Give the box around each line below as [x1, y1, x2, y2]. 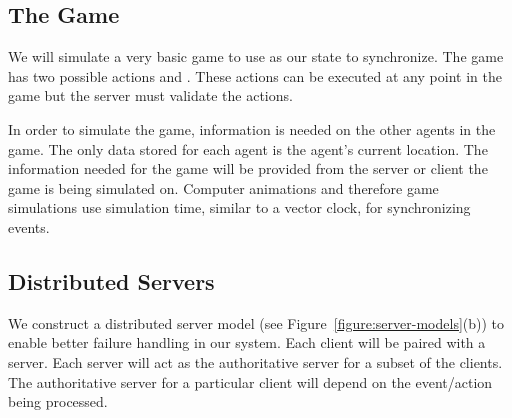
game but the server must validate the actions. [8, 85, 293, 106]
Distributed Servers [8, 265, 215, 296]
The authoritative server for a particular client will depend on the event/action [8, 371, 493, 392]
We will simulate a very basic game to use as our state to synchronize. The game [8, 46, 504, 67]
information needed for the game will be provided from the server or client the [8, 158, 488, 179]
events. [8, 216, 50, 237]
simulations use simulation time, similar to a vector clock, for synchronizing [8, 197, 471, 218]
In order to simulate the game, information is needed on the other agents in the [8, 118, 496, 139]
